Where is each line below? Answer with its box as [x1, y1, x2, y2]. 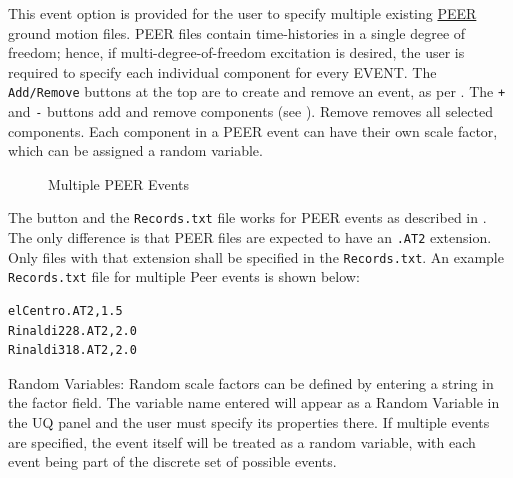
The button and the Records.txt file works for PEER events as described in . [8, 207, 487, 228]
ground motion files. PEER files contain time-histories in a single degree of [8, 22, 466, 43]
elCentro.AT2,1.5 [8, 304, 123, 319]
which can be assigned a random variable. [8, 140, 263, 161]
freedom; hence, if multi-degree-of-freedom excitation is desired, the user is [8, 42, 465, 63]
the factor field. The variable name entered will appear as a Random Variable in [8, 392, 500, 413]
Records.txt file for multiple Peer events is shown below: [8, 266, 360, 287]
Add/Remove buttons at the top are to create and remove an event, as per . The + [8, 81, 506, 102]
